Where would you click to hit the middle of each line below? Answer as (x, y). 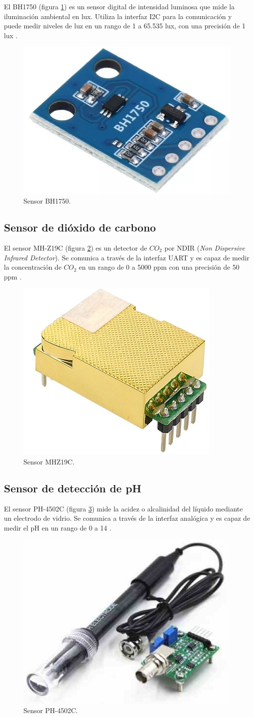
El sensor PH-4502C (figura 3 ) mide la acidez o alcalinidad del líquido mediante (123, 508)
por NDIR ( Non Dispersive (205, 247)
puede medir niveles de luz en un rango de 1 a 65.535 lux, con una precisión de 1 (125, 26)
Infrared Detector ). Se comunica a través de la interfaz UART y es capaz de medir (127, 257)
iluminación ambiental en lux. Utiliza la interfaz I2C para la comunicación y (118, 16)
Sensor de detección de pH (73, 488)
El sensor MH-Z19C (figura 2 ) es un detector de (75, 247)
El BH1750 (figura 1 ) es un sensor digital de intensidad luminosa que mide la (119, 6)
